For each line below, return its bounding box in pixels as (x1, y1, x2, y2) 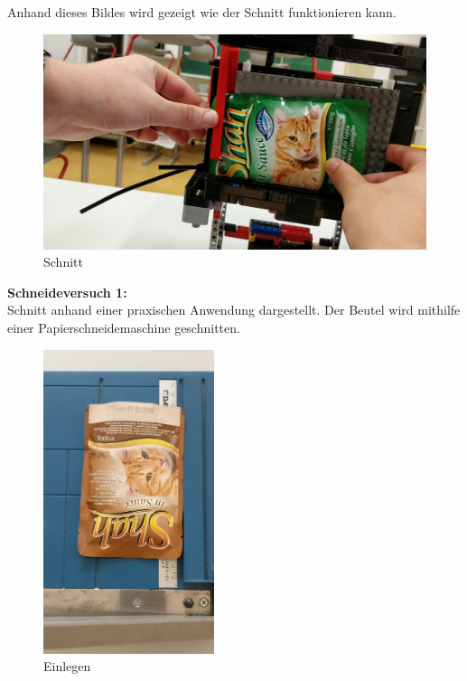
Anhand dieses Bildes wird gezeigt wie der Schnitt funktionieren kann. (7, 3, 397, 21)
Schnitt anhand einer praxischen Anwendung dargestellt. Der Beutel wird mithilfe (7, 300, 461, 319)
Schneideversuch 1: (7, 282, 127, 301)
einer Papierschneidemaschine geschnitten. (7, 318, 240, 337)
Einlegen (43, 657, 91, 676)
